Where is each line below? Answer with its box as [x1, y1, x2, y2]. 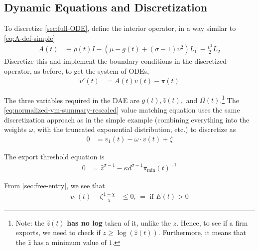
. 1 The [220, 93, 239, 105]
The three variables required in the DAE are [4, 95, 139, 105]
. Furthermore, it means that [158, 227, 247, 238]
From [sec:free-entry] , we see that [4, 180, 105, 190]
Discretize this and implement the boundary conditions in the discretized [4, 56, 227, 66]
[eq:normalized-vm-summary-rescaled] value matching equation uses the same [4, 104, 240, 115]
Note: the [15, 217, 44, 228]
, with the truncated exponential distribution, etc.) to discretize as [33, 124, 236, 134]
